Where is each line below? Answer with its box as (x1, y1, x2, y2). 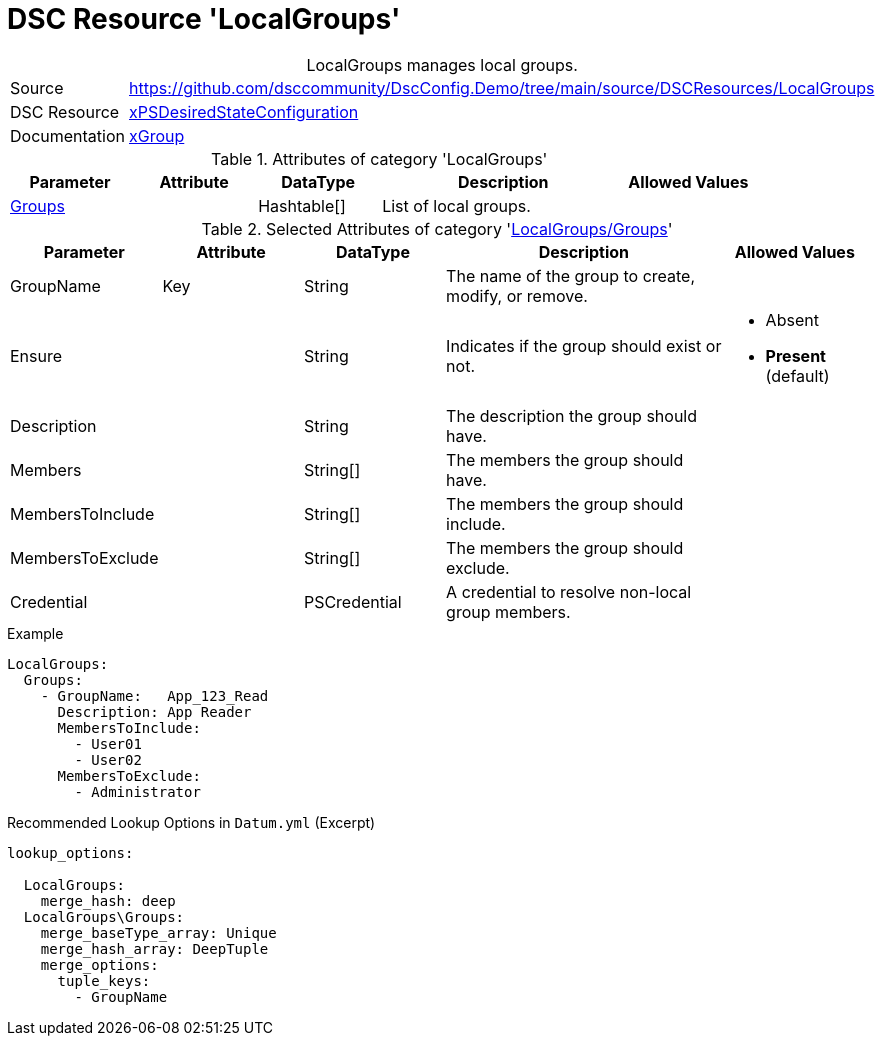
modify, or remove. (446, 285, 588, 306)
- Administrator (74, 783, 201, 800)
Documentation (10, 125, 125, 146)
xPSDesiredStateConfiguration (129, 101, 359, 122)
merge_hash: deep (40, 892, 176, 909)
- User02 (74, 751, 142, 768)
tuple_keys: (57, 972, 151, 989)
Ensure (10, 345, 63, 366)
